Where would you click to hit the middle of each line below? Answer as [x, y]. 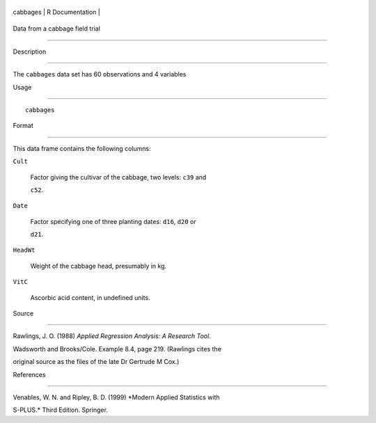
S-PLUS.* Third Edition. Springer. [60, 410]
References [29, 374]
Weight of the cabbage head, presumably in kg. [99, 266]
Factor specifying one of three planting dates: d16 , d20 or [113, 221]
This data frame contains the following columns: [82, 148]
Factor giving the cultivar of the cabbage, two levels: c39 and [118, 177]
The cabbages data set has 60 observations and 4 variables [100, 74]
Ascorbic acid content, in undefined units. [90, 297]
